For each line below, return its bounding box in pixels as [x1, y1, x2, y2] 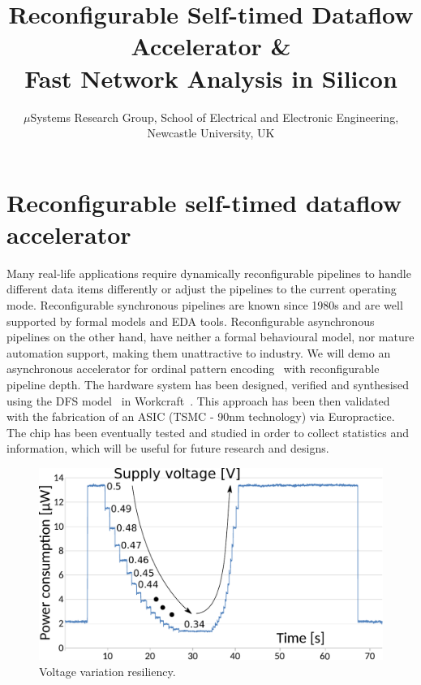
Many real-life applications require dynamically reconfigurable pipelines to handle [6, 264, 411, 281]
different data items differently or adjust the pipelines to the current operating [6, 280, 397, 297]
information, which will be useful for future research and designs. [6, 440, 329, 457]
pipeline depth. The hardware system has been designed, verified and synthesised [6, 375, 410, 392]
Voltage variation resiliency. [39, 662, 176, 679]
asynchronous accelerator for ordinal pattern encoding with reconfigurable [6, 360, 380, 377]
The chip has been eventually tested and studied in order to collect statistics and [6, 423, 409, 440]
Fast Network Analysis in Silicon [24, 61, 397, 94]
